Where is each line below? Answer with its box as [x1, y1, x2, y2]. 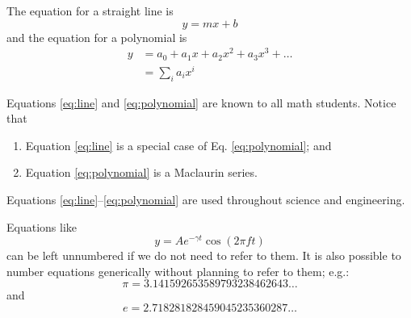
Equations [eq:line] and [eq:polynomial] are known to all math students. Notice [6, 94, 396, 111]
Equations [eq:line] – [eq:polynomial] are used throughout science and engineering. [6, 191, 405, 208]
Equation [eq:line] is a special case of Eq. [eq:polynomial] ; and [25, 136, 332, 153]
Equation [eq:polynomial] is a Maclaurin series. [25, 164, 258, 181]
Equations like [6, 218, 78, 235]
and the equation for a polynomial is [6, 28, 187, 45]
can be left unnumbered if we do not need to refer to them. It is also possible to [6, 247, 401, 264]
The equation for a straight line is [6, 2, 174, 19]
